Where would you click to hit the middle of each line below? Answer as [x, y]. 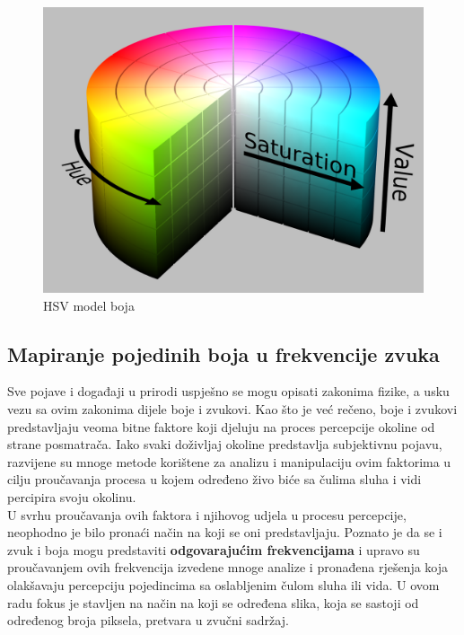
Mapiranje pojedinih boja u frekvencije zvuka [223, 353]
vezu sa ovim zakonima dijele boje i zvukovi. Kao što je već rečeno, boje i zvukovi [232, 408]
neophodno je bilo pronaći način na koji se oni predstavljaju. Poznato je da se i [225, 532]
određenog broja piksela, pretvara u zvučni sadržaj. [148, 620]
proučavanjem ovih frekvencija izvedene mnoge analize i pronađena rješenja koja [228, 567]
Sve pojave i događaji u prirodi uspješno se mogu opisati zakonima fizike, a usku [228, 391]
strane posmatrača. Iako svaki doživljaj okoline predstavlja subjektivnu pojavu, [225, 444]
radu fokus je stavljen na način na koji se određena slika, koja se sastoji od [213, 602]
